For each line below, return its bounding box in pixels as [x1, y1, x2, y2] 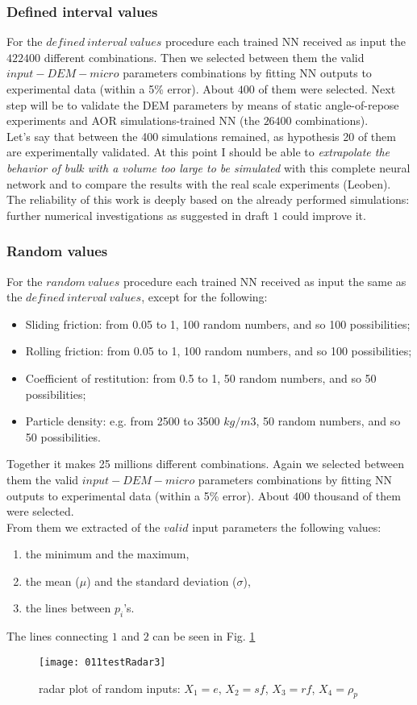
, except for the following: [141, 288, 268, 305]
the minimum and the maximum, [25, 545, 190, 562]
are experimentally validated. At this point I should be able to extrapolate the [6, 143, 390, 160]
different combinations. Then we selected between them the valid [44, 48, 365, 65]
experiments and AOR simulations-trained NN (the [6, 112, 260, 129]
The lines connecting [6, 628, 109, 645]
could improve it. [282, 206, 366, 223]
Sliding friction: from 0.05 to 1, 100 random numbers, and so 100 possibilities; [25, 315, 411, 332]
